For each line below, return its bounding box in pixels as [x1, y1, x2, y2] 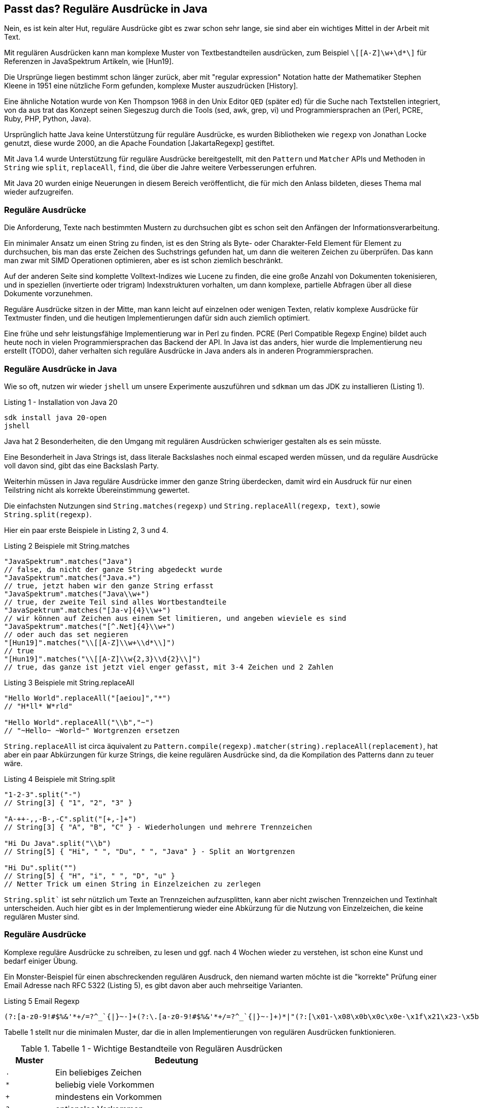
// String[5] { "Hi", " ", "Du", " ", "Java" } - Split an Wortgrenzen [4, 847, 295, 856]
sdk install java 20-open [4, 413, 107, 422]
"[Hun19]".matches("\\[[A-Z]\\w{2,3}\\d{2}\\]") [4, 654, 201, 663]
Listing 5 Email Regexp [4, 996, 80, 1005]
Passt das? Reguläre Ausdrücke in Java [4, 3, 208, 15]
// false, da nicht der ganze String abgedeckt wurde [4, 565, 222, 574]
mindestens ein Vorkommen [55, 1091, 162, 1102]
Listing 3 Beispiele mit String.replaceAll [4, 678, 134, 687]
